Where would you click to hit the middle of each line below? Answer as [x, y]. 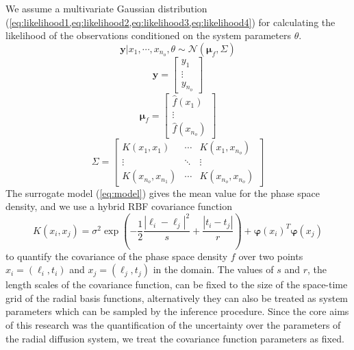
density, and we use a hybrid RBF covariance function [119, 206]
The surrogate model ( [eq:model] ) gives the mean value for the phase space [163, 192]
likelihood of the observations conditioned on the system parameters [149, 35]
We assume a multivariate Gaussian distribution [106, 8]
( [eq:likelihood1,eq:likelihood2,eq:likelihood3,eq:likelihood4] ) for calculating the [170, 22]
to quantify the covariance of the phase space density [117, 256]
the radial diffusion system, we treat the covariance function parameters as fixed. [175, 338]
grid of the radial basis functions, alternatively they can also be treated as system [177, 297]
